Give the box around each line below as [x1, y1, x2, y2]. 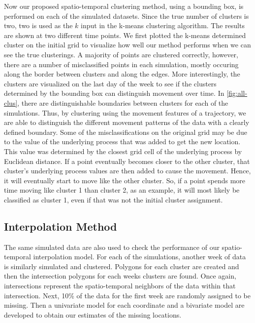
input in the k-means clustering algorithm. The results [81, 20, 245, 31]
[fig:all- [226, 88, 248, 98]
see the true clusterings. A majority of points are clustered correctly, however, [4, 49, 238, 59]
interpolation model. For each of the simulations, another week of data [33, 251, 246, 262]
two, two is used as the [4, 20, 73, 31]
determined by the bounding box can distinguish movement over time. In [4, 88, 224, 98]
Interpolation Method [4, 218, 117, 234]
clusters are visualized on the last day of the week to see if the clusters [4, 78, 217, 88]
